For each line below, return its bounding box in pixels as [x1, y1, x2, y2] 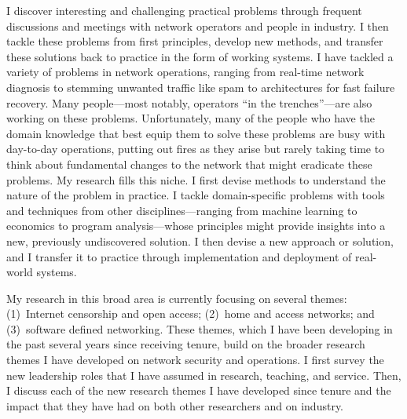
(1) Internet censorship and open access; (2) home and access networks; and [6, 305, 375, 322]
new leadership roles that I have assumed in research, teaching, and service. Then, [6, 366, 401, 383]
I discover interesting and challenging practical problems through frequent [6, 2, 362, 18]
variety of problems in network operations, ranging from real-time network [6, 64, 365, 80]
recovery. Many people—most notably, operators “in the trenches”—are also [6, 94, 372, 111]
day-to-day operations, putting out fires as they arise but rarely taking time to [6, 140, 385, 157]
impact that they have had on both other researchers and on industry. [6, 397, 344, 414]
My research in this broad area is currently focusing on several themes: [6, 290, 347, 306]
